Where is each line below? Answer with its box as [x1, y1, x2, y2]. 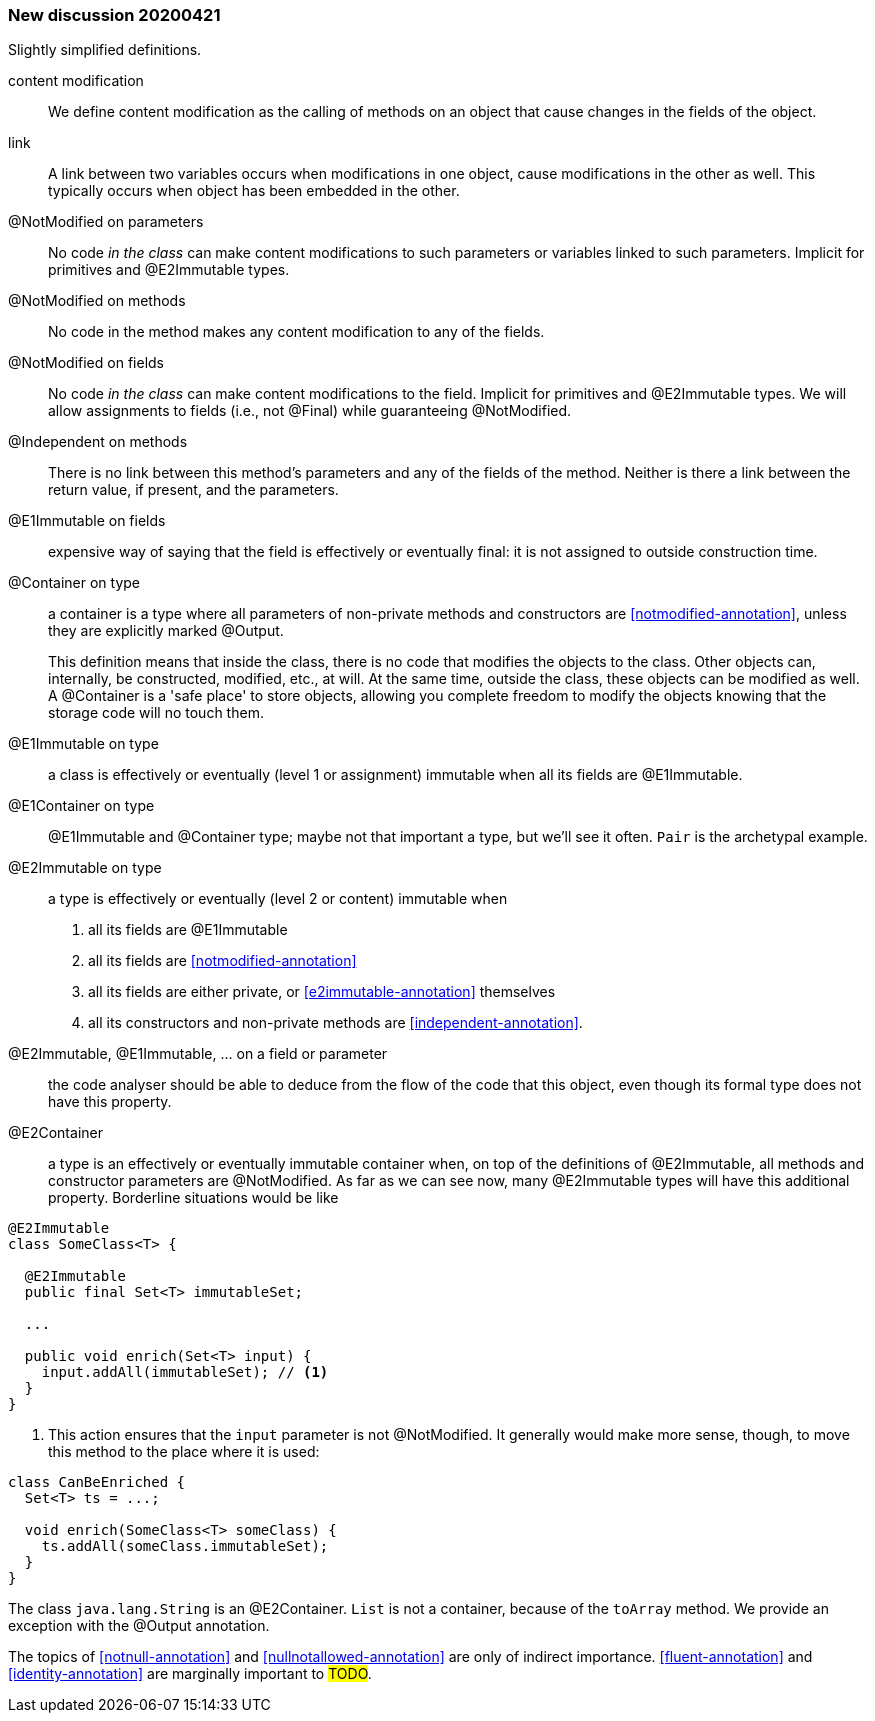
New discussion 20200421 [8, 5, 221, 25]
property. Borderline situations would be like [48, 1189, 339, 1207]
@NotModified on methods [8, 292, 186, 310]
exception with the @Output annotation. [8, 1617, 270, 1635]
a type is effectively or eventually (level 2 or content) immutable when [48, 890, 508, 908]
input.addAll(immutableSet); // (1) [41, 1364, 329, 1381]
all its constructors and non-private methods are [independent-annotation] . [88, 1014, 583, 1032]
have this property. [48, 1093, 172, 1111]
